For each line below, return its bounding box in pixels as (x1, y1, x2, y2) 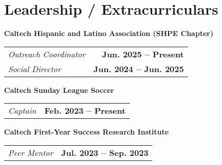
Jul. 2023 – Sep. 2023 (61, 146, 149, 158)
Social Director (8, 62, 61, 75)
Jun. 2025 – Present (102, 48, 184, 60)
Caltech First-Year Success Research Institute (4, 126, 169, 137)
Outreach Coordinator (8, 48, 86, 60)
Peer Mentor (8, 146, 53, 158)
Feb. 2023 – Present (44, 105, 126, 117)
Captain (8, 105, 37, 117)
